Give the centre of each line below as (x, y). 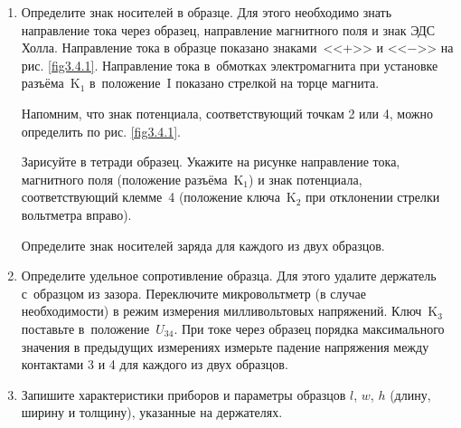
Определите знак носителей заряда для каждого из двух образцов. (203, 245)
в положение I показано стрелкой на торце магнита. (234, 83)
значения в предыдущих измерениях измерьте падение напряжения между (225, 346)
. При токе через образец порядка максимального (309, 328)
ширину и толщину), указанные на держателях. (152, 412)
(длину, (410, 394)
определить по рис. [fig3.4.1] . (101, 131)
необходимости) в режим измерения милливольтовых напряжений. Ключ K (230, 311)
